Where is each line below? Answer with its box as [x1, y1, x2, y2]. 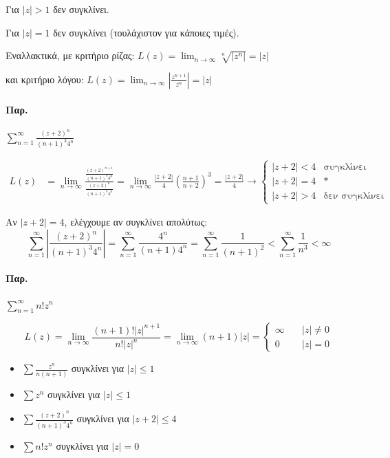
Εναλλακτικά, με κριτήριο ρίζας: [6, 48, 135, 63]
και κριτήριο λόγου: [6, 72, 84, 86]
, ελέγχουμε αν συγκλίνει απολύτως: [64, 215, 208, 229]
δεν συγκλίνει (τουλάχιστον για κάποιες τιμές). [53, 25, 239, 39]
